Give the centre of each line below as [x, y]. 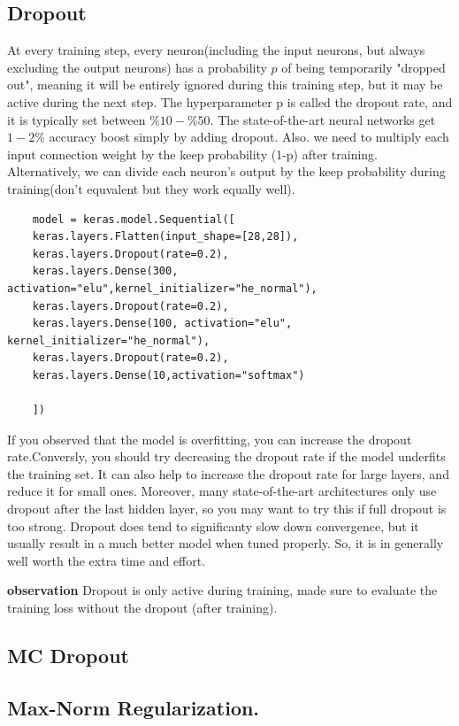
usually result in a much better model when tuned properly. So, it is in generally [226, 543]
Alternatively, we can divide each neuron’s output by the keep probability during [226, 171]
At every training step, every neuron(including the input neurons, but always [216, 50]
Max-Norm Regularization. [134, 707]
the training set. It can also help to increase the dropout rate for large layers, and [228, 473]
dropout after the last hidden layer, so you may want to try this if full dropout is [227, 509]
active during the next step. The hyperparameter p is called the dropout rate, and [230, 101]
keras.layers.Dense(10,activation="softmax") [168, 375]
